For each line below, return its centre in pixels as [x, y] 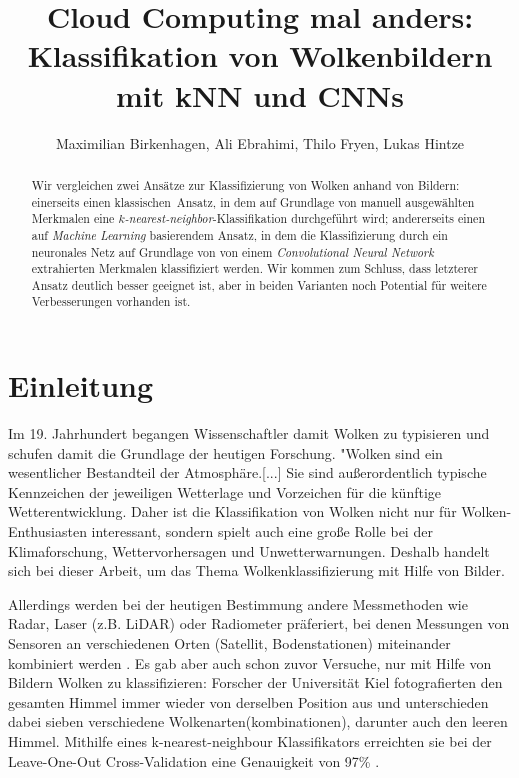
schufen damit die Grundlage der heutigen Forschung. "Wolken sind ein [225, 452]
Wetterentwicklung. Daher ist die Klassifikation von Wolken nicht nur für [232, 511]
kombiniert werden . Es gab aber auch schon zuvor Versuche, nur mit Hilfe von [250, 662]
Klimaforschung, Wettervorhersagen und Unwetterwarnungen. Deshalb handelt [249, 550]
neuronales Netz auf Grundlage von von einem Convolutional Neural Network [232, 251]
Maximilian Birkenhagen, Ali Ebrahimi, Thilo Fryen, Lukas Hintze [260, 142]
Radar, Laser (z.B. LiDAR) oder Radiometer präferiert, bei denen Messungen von [259, 623]
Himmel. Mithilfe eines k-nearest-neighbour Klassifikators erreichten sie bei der [250, 740]
